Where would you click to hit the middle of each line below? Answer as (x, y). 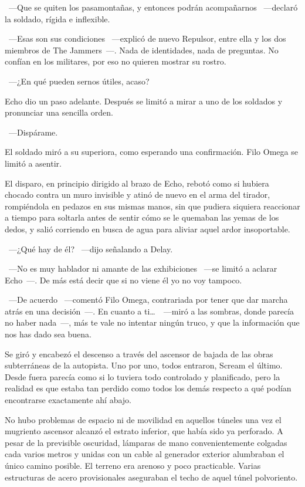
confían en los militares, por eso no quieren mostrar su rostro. (116, 61)
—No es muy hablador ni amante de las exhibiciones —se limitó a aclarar (143, 268)
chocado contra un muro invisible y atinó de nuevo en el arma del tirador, (138, 195)
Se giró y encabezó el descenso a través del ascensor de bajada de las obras (139, 354)
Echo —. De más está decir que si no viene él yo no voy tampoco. (123, 280)
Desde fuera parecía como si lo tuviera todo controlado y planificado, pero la (143, 376)
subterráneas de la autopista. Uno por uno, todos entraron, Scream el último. (144, 365)
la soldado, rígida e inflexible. (57, 18)
